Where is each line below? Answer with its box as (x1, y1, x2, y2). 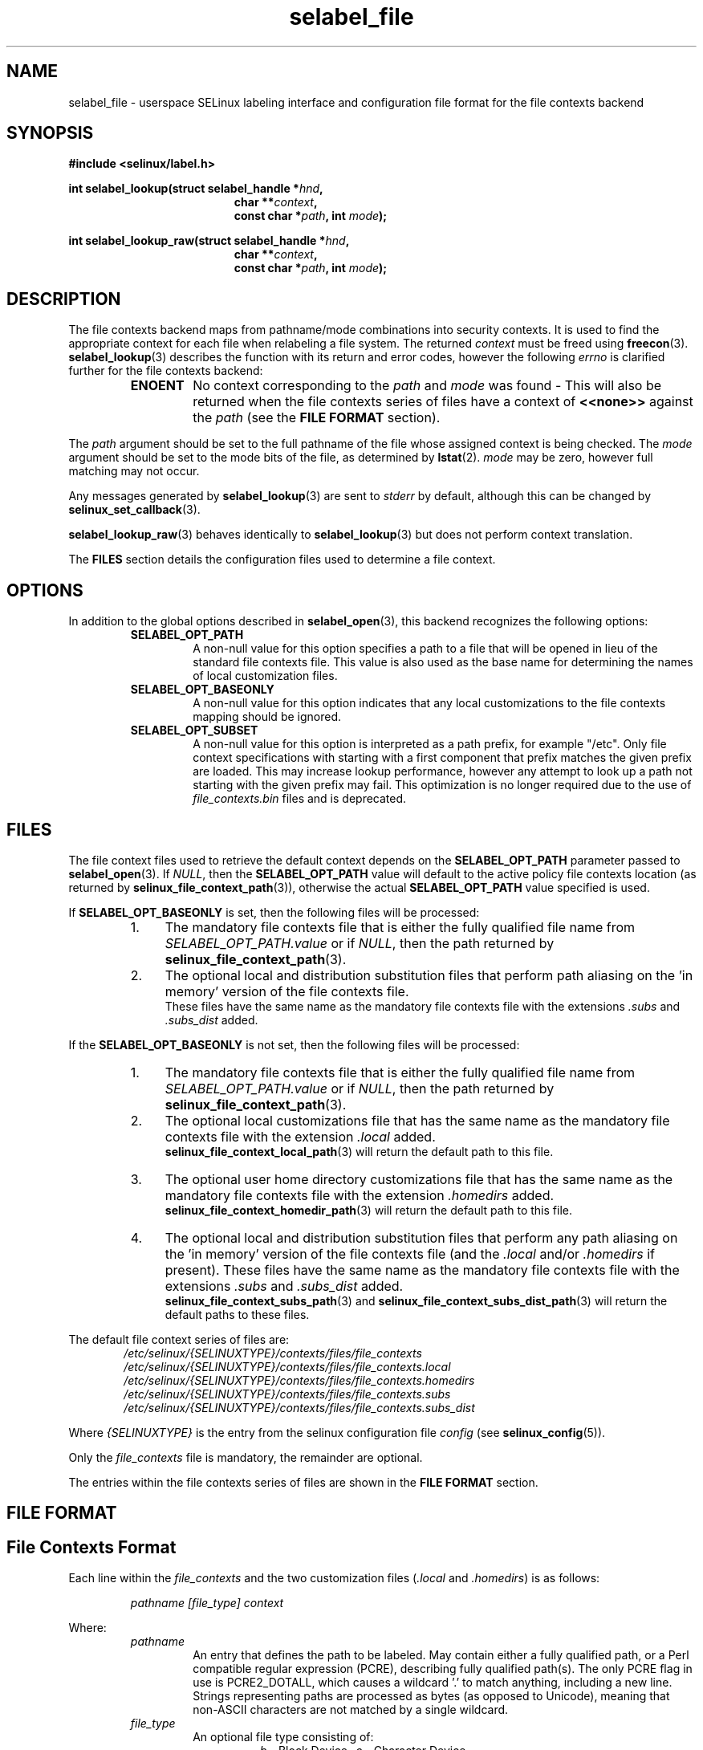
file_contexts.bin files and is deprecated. (193, 792, 407, 806)
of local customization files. (193, 669, 338, 683)
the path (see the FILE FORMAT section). (193, 409, 441, 426)
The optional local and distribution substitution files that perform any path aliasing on (165, 1229, 678, 1246)
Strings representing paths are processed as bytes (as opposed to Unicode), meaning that (193, 1689, 670, 1703)
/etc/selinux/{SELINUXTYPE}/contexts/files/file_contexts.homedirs (124, 1373, 475, 1387)
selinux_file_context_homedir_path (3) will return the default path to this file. (165, 1203, 572, 1217)
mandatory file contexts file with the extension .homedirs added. (165, 1186, 555, 1203)
